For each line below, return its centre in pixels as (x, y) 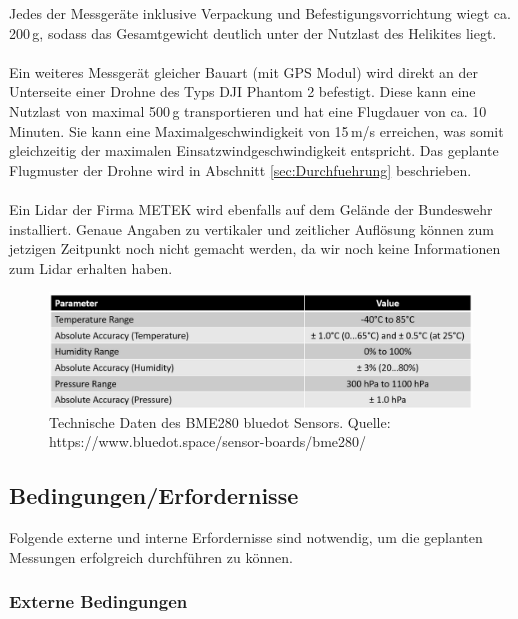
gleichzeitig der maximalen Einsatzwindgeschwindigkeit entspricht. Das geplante (254, 150)
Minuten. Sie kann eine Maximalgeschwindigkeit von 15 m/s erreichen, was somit (256, 130)
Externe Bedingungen (98, 601)
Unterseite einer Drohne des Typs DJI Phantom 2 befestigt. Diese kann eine (242, 91)
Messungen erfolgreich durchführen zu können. (151, 556)
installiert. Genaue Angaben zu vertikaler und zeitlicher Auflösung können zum (251, 228)
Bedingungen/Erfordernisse (154, 495)
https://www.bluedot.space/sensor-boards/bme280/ (208, 441)
